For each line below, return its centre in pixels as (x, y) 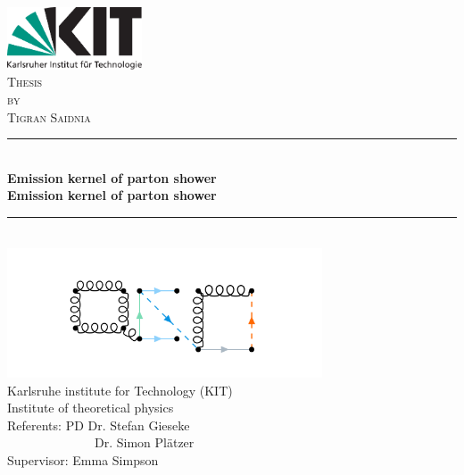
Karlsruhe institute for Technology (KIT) (120, 390)
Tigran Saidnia (49, 117)
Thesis (25, 82)
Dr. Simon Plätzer (144, 442)
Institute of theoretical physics (91, 408)
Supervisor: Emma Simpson (83, 459)
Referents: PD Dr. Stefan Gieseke (99, 425)
